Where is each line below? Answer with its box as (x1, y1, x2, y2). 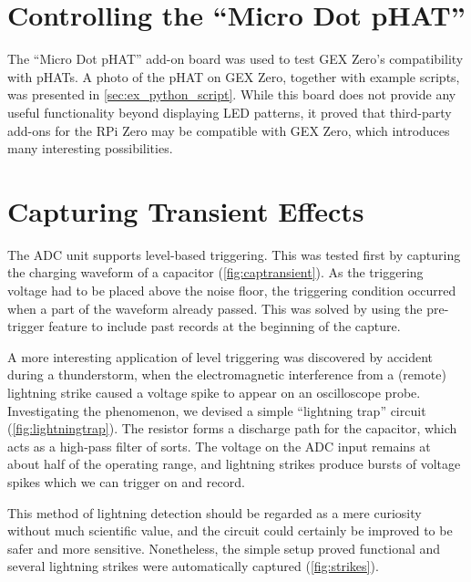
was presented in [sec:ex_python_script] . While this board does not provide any (7, 85, 456, 104)
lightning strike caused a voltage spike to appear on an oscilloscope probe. (7, 382, 421, 401)
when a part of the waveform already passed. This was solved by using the (7, 298, 423, 317)
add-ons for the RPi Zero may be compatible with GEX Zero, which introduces (7, 120, 450, 140)
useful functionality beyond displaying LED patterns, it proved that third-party (7, 102, 452, 121)
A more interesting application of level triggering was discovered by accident (7, 347, 434, 366)
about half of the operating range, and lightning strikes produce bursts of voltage (7, 454, 461, 473)
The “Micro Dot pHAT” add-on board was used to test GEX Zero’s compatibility (7, 49, 464, 68)
